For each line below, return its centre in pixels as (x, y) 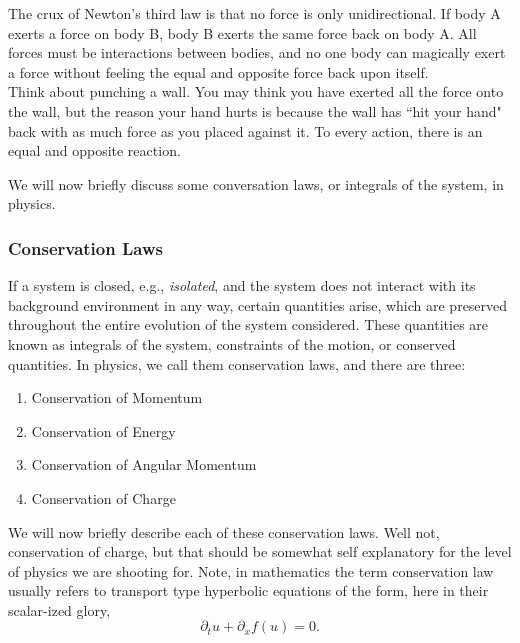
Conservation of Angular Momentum (144, 464)
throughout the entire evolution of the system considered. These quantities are (248, 324)
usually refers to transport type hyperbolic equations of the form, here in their (248, 590)
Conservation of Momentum (117, 397)
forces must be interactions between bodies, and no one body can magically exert (257, 52)
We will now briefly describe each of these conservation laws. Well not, (224, 531)
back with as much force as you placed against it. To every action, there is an (245, 130)
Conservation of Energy (103, 430)
